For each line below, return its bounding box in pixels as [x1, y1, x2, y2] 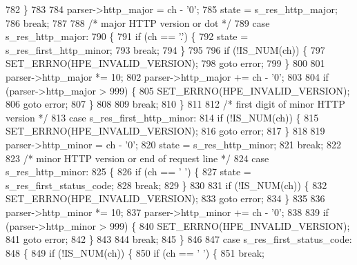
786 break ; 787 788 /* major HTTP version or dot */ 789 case [6, 15, 270, 30]
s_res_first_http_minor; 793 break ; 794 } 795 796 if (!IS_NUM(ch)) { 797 [6, 42, 325, 57]
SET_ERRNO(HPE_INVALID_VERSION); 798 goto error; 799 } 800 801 [6, 56, 325, 70]
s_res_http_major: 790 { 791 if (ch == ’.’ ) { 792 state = [6, 29, 249, 43]
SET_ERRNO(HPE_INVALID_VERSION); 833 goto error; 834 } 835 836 [6, 191, 325, 206]
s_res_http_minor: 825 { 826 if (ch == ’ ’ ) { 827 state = [6, 164, 251, 179]
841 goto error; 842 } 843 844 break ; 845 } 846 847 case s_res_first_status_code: [6, 232, 352, 246]
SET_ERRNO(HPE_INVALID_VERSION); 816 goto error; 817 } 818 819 [6, 124, 325, 138]
